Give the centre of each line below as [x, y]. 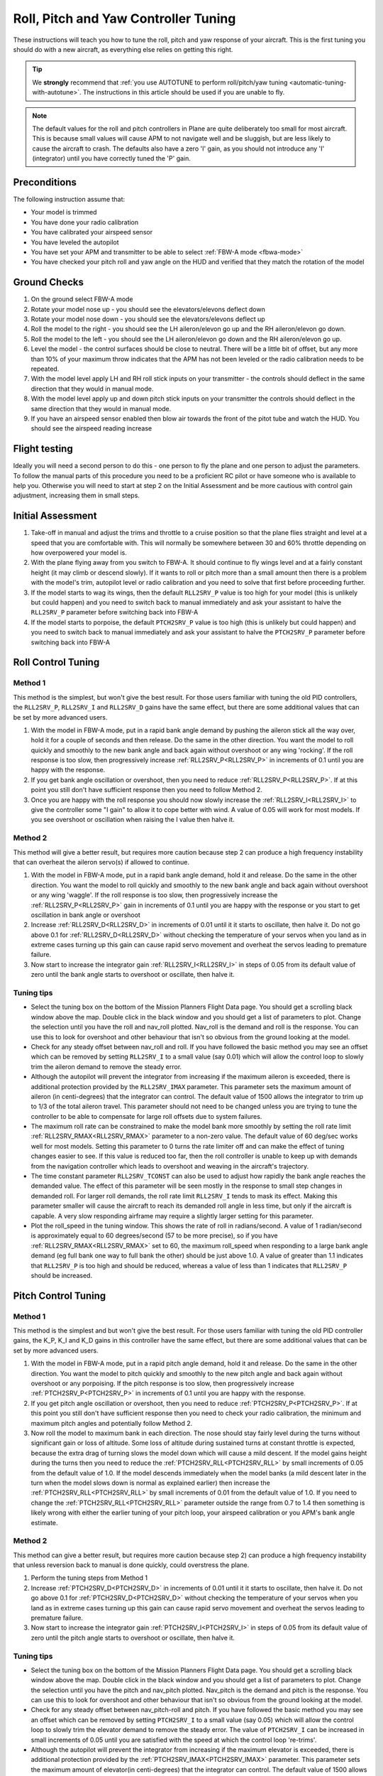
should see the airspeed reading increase [91, 428]
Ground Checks [49, 282]
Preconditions [45, 182]
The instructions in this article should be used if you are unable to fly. [184, 92]
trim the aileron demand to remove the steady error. [106, 1066]
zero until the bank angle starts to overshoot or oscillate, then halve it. [133, 975]
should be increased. [61, 1275]
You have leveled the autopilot [75, 242]
